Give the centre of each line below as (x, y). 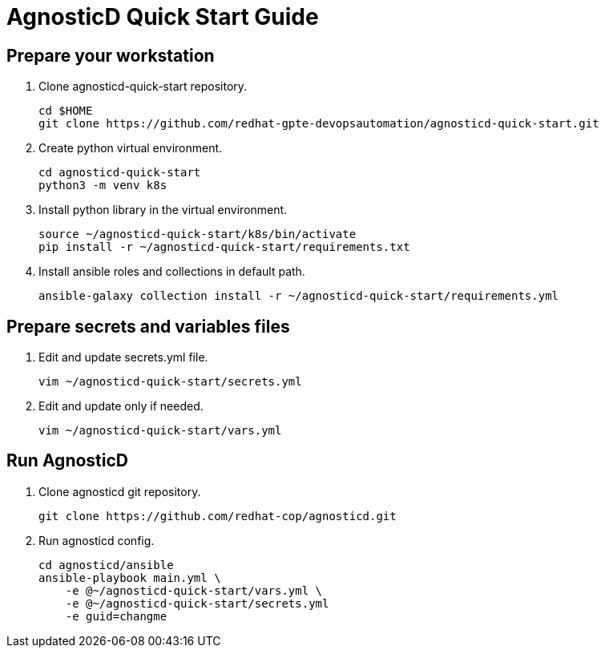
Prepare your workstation (111, 55)
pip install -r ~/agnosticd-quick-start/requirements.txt (224, 247)
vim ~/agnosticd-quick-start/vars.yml (160, 431)
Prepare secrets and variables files (148, 326)
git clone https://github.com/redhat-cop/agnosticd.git (218, 516)
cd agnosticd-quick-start (120, 173)
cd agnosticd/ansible (106, 565)
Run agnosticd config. (97, 540)
